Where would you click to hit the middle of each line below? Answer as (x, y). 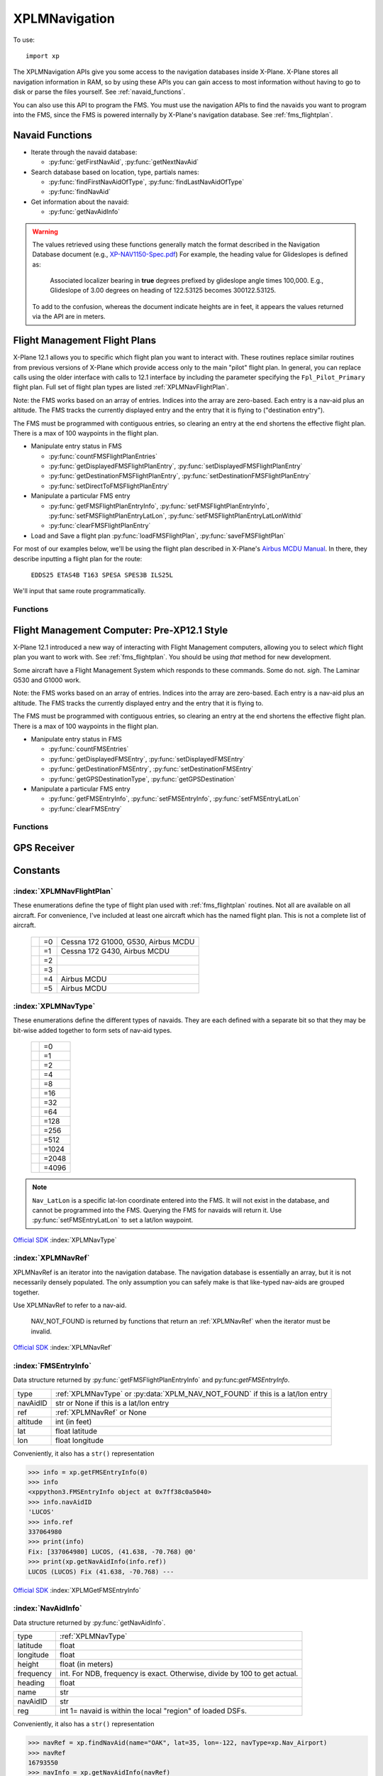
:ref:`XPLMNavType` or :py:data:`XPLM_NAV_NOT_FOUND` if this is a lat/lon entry (191, 1394)
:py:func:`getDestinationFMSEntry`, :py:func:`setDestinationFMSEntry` (151, 769)
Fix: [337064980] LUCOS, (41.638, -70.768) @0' (112, 1552)
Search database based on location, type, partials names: (115, 172)
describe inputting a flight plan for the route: (78, 558)
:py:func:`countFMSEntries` (89, 749)
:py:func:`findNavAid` (80, 192)
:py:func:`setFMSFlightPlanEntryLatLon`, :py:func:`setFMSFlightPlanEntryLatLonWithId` (176, 516)
